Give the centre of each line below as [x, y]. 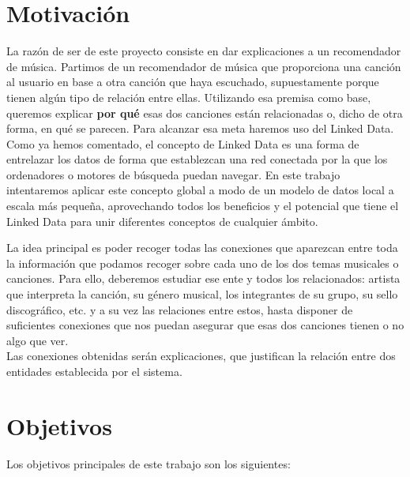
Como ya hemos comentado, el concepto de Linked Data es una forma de [183, 143]
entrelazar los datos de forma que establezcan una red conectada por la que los [197, 159]
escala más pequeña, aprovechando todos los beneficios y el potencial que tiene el [203, 206]
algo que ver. [38, 340]
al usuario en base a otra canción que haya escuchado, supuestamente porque [193, 82]
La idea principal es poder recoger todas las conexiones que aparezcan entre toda [202, 248]
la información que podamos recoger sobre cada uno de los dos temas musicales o [203, 263]
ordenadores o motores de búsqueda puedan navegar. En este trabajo [173, 174]
